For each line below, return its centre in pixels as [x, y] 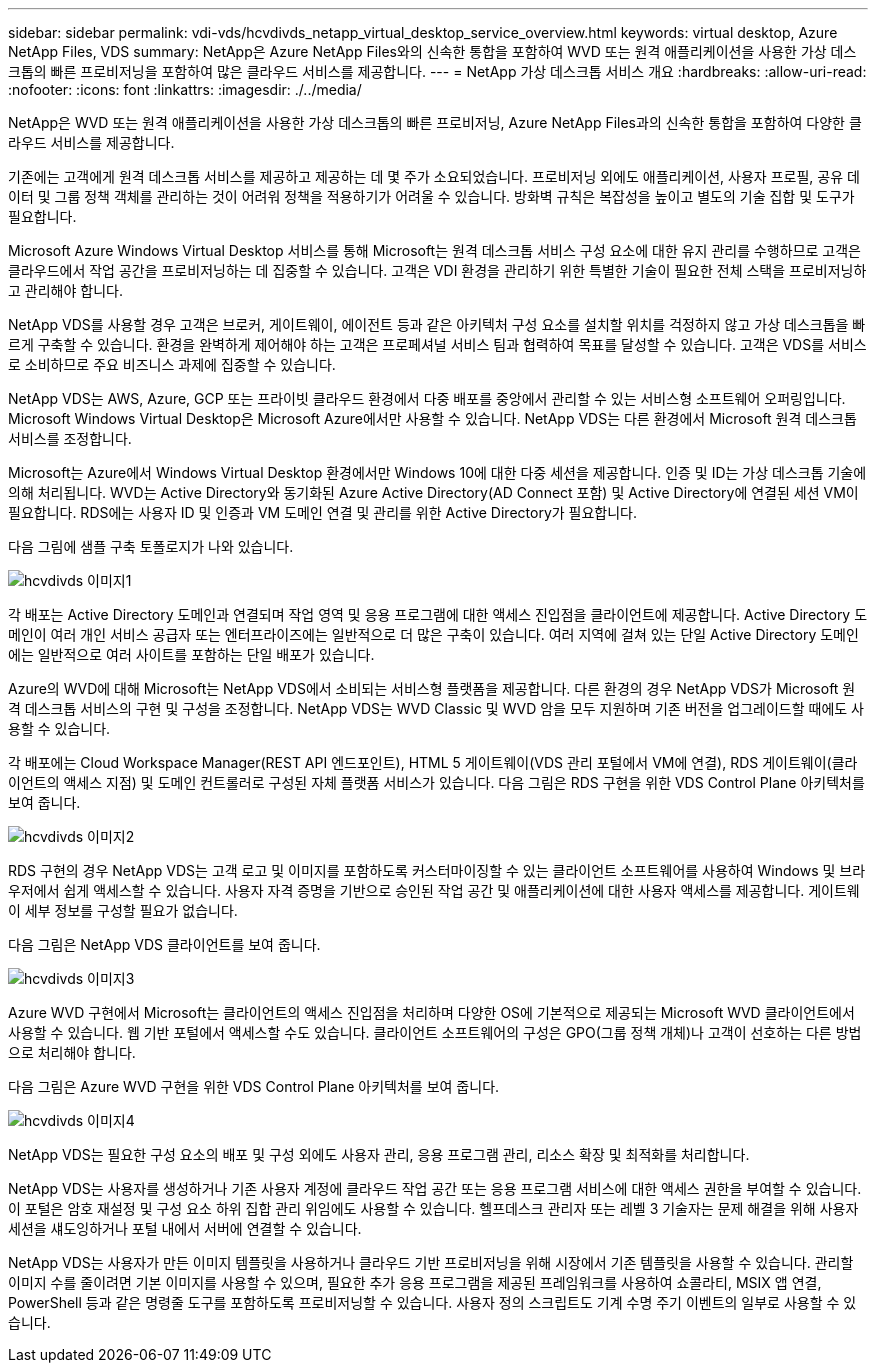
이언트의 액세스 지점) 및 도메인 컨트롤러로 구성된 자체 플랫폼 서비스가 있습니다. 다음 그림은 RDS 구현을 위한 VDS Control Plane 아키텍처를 [436, 782]
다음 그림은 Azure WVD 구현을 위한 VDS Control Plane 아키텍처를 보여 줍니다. [254, 1086]
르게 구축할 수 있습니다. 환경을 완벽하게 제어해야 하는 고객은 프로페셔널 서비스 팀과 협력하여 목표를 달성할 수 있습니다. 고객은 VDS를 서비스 [437, 344]
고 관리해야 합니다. [65, 290]
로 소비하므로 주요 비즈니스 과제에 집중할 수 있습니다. [172, 364]
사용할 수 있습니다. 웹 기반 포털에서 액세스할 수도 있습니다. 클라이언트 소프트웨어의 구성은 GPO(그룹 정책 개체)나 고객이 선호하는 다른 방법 [435, 1032]
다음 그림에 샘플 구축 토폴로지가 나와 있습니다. [151, 546]
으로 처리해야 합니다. [72, 1052]
